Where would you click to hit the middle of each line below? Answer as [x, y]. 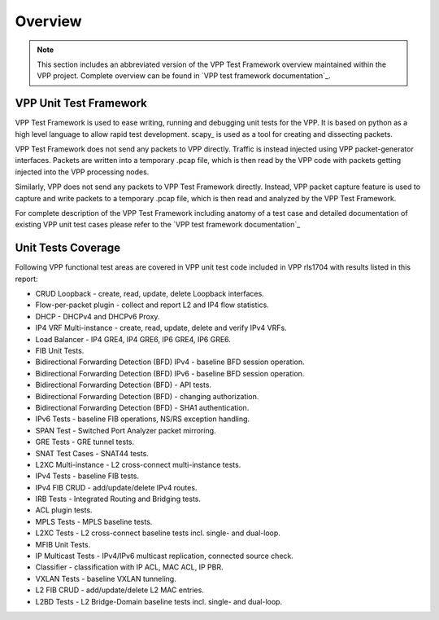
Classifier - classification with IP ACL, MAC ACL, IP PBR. [129, 567]
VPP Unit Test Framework [81, 103]
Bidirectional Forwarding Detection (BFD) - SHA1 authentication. [142, 407]
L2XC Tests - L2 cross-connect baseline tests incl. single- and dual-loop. [158, 533]
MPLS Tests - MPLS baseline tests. [94, 521]
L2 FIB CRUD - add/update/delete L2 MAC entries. [120, 590]
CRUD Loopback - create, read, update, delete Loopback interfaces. [150, 294]
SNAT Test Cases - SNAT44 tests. [92, 453]
